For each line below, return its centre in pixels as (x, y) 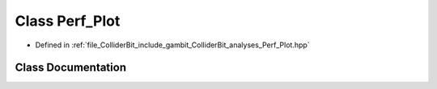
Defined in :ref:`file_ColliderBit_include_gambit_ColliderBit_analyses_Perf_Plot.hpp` (173, 45)
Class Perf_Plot (68, 21)
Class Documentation (71, 68)
